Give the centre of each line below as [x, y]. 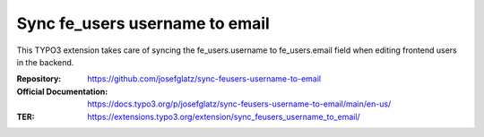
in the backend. [45, 62]
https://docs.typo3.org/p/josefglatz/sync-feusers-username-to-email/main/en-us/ [239, 104]
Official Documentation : [62, 91]
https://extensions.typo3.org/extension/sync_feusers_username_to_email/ [224, 116]
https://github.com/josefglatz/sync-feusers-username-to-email [204, 79]
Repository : [39, 79]
